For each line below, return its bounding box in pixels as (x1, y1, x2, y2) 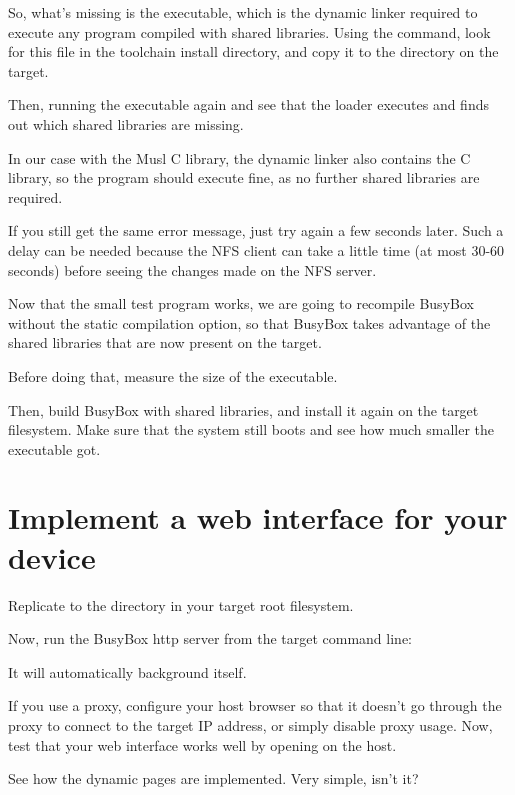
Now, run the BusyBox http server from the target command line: (8, 628, 412, 649)
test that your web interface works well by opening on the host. (8, 734, 397, 755)
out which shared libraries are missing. (8, 113, 244, 134)
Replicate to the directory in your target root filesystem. (8, 594, 354, 615)
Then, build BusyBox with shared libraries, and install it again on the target (8, 399, 479, 420)
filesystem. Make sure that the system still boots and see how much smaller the (8, 419, 495, 440)
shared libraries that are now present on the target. (8, 332, 322, 353)
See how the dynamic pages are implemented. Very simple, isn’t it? (8, 768, 419, 789)
